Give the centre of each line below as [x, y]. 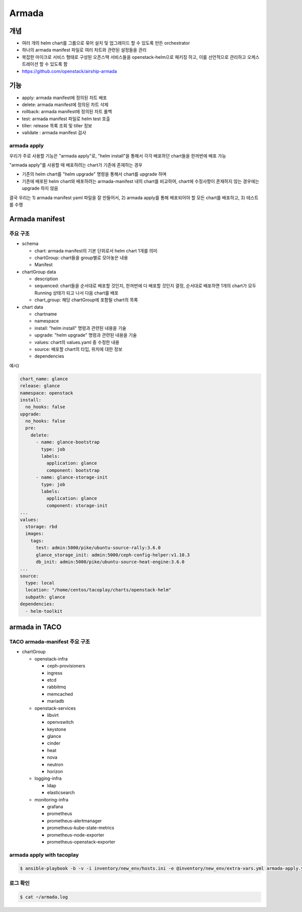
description [46, 279]
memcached [60, 694]
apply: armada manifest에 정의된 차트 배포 [64, 98]
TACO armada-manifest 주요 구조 [50, 642]
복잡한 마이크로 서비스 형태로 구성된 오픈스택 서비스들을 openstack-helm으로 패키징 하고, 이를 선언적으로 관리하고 [134, 57]
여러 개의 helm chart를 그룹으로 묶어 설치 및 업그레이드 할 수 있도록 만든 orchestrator [106, 43]
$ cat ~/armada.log [44, 897]
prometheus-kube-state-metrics [81, 828]
